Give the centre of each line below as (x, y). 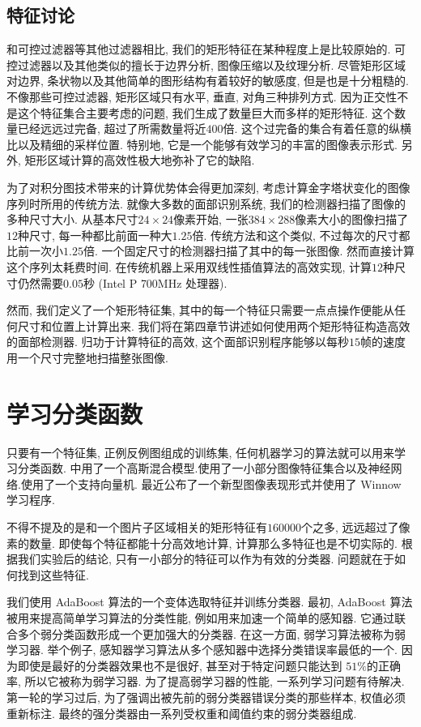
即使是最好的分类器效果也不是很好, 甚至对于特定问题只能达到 (180, 665)
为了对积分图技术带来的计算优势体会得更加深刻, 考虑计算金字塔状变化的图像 (208, 187)
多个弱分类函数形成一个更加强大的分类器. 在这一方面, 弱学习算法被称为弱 (212, 633)
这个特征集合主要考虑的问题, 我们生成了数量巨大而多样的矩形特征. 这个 (206, 112)
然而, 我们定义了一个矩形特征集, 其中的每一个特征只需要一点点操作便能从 (201, 310)
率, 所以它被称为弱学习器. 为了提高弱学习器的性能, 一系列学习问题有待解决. (206, 681)
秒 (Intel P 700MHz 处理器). (155, 282)
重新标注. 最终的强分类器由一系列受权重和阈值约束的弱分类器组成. (182, 713)
